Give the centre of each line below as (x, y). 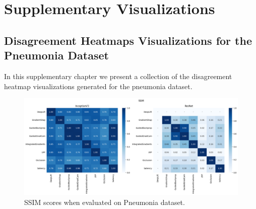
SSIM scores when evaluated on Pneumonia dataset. (105, 202)
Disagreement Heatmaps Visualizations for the (128, 40)
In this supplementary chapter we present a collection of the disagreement (118, 76)
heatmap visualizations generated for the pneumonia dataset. (98, 86)
